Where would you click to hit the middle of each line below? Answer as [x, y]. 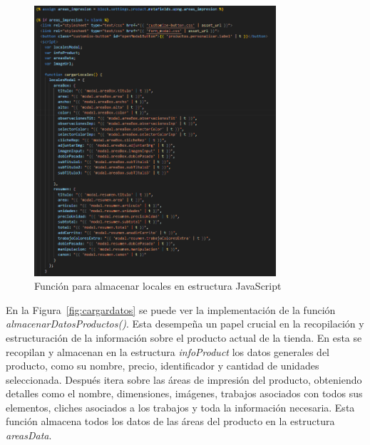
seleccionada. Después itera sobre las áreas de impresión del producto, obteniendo [184, 379]
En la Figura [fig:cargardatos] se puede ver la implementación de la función [171, 309]
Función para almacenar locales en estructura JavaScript [158, 286]
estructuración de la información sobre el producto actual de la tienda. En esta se [184, 337]
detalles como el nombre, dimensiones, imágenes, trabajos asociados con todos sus [184, 393]
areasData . [29, 435]
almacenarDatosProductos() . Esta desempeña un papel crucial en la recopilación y [185, 324]
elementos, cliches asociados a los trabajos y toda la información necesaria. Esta [180, 407]
